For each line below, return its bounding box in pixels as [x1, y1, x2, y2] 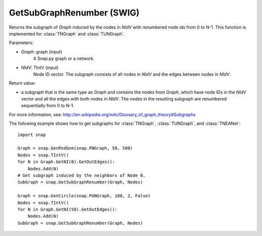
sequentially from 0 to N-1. [21, 102, 75, 109]
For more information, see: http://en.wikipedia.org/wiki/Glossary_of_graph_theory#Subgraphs [9, 112, 196, 118]
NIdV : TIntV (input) [21, 65, 59, 70]
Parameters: [9, 40, 33, 46]
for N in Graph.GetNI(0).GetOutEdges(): [17, 159, 115, 165]
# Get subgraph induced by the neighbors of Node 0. [17, 172, 146, 178]
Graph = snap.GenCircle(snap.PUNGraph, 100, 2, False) [17, 193, 151, 199]
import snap [17, 132, 46, 137]
